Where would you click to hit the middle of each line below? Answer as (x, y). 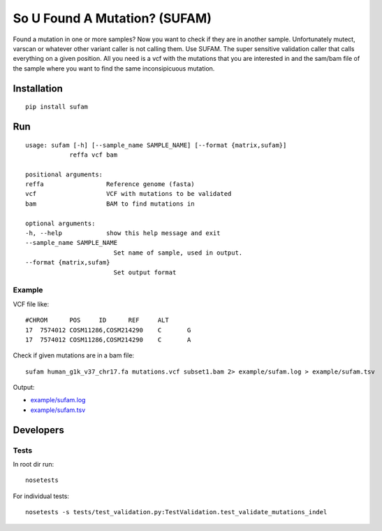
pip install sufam (57, 107)
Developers (38, 430)
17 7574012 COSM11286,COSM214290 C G (108, 330)
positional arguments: (64, 174)
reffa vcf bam (94, 155)
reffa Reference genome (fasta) (110, 184)
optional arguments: (60, 223)
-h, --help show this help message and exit (123, 233)
